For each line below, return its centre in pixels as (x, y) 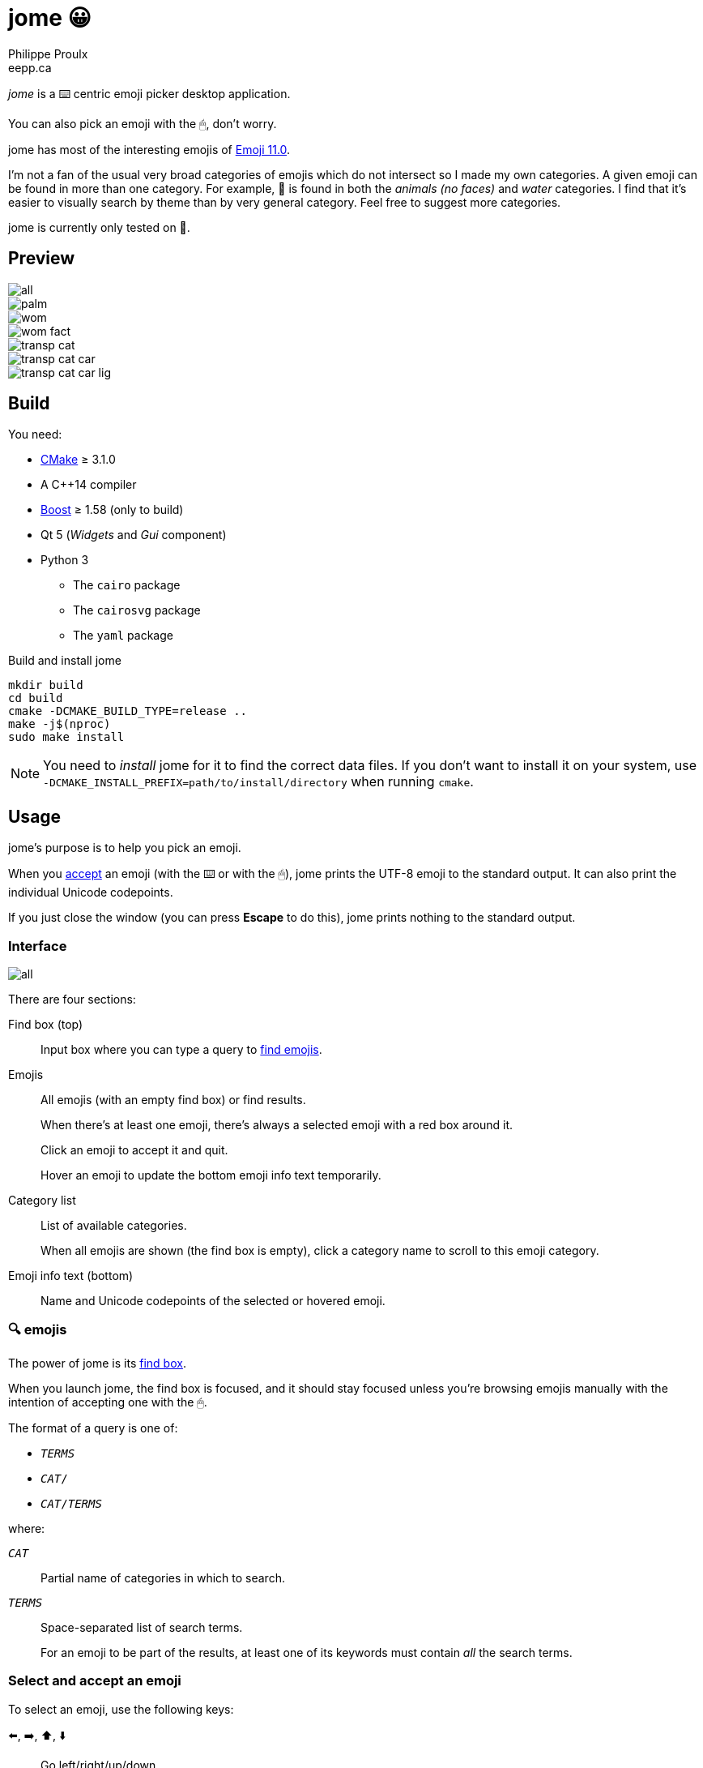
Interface (38, 946)
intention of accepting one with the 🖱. (108, 1402)
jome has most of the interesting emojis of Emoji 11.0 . (149, 149)
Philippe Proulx (48, 54)
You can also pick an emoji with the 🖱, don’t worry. (143, 123)
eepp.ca (30, 67)
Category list (42, 1201)
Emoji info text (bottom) (71, 1276)
